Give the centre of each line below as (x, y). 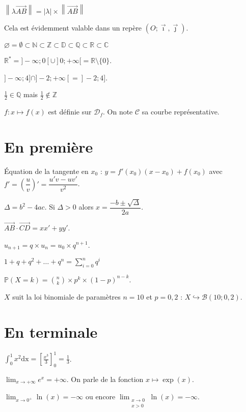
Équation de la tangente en (46, 171)
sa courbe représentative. (181, 112)
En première (49, 146)
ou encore (100, 396)
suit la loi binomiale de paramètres (66, 296)
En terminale (51, 331)
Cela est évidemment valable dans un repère (73, 28)
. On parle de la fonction (105, 379)
